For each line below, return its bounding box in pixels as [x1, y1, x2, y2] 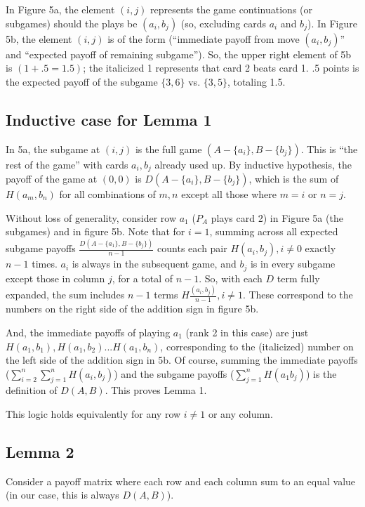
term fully [277, 270, 320, 285]
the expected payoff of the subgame [6, 74, 158, 88]
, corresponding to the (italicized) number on [160, 338, 354, 353]
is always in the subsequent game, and [72, 256, 237, 271]
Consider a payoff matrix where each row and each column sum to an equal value [6, 473, 356, 488]
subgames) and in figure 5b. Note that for [6, 224, 185, 239]
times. [32, 256, 58, 271]
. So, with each [199, 270, 263, 285]
